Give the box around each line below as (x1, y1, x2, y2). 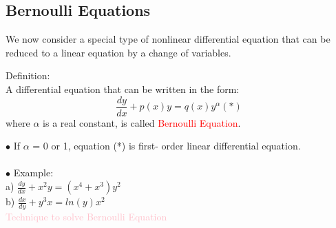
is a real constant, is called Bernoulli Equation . (43, 115, 241, 129)
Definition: (6, 68, 50, 83)
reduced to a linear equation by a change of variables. (6, 45, 231, 59)
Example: (13, 165, 54, 180)
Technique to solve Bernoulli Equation (6, 209, 167, 223)
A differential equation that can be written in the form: (6, 81, 240, 96)
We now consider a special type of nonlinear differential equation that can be (6, 32, 330, 46)
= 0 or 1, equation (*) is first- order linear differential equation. (32, 138, 301, 153)
